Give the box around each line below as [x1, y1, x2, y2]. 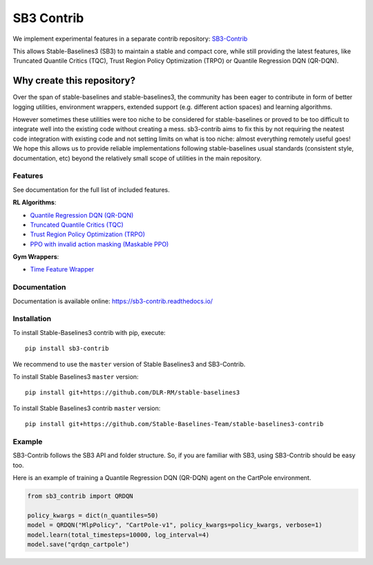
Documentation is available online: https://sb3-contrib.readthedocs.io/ [12, 297, 213, 305]
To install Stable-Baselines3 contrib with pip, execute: [12, 328, 166, 336]
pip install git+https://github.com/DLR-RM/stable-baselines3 [25, 389, 240, 396]
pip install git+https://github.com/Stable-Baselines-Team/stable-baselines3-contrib [25, 420, 324, 428]
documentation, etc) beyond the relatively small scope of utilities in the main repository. [12, 154, 262, 162]
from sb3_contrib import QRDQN [27, 492, 134, 500]
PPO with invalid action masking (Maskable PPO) [30, 240, 169, 248]
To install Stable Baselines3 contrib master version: [12, 404, 161, 412]
